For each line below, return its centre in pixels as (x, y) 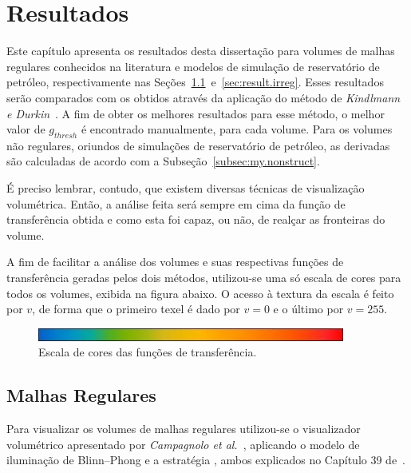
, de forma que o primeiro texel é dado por (136, 309)
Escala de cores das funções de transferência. (148, 352)
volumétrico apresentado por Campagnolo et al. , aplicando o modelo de (183, 444)
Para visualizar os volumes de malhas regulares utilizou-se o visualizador (184, 429)
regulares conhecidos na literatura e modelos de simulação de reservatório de (193, 66)
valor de (26, 129)
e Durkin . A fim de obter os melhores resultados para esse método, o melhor (196, 113)
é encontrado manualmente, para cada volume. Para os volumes (237, 129)
